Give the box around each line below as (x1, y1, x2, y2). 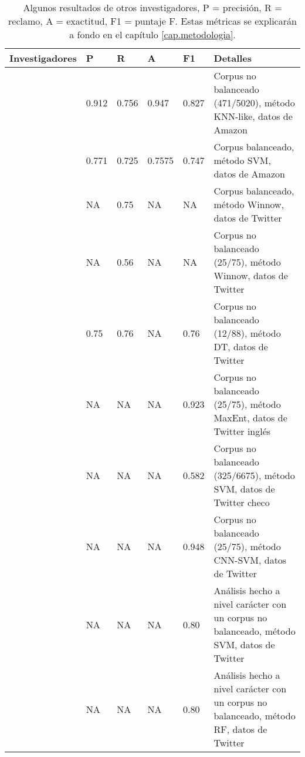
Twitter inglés (213, 424, 271, 438)
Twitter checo (213, 495, 270, 509)
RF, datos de (213, 722, 267, 736)
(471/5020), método (213, 96, 295, 109)
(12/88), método (213, 326, 281, 340)
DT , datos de (213, 340, 268, 353)
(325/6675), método (213, 468, 295, 482)
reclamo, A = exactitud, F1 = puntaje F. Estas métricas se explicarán (8, 14, 297, 28)
